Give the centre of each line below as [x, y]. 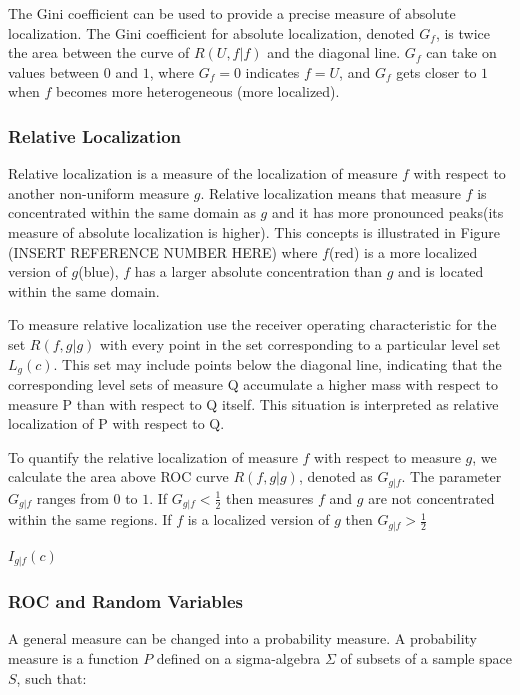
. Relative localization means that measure [330, 192]
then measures [270, 497]
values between [54, 71]
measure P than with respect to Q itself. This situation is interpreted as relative [253, 403]
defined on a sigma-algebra [238, 657]
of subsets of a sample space [426, 657]
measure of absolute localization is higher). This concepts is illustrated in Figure [254, 231]
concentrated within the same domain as [132, 212]
